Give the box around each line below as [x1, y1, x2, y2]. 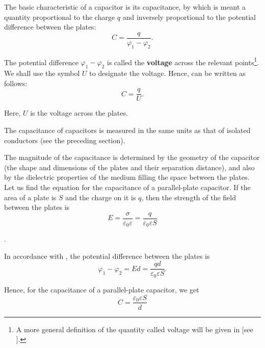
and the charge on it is [65, 192, 136, 202]
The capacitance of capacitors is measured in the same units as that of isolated [4, 124, 251, 135]
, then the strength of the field [141, 192, 236, 202]
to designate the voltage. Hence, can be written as [89, 68, 246, 78]
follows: [4, 77, 28, 88]
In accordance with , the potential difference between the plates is [4, 250, 210, 261]
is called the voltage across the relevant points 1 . [107, 55, 259, 67]
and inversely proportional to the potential [122, 11, 256, 22]
